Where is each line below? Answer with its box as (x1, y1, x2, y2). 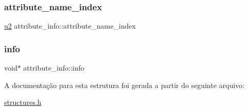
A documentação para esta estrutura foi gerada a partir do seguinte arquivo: (4, 79, 244, 90)
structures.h (4, 97, 42, 107)
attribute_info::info (23, 62, 85, 73)
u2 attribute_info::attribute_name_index (4, 20, 136, 31)
